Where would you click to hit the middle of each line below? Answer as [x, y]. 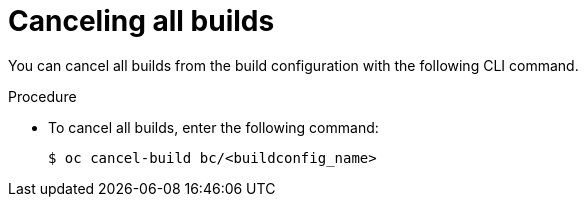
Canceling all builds [141, 21]
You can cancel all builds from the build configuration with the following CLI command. [293, 65]
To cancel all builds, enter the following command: [213, 127]
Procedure [42, 96]
